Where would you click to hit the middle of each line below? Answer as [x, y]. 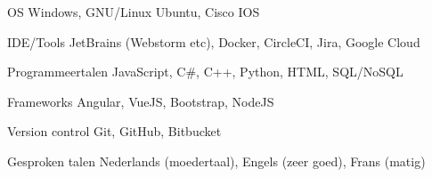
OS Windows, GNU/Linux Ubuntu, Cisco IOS [134, 12]
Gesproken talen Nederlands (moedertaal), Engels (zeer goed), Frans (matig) [216, 161]
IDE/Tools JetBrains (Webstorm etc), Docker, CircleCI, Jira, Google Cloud [214, 41]
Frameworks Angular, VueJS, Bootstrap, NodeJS [141, 101]
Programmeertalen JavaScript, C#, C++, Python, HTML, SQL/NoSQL [205, 72]
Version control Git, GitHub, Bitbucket [114, 131]
